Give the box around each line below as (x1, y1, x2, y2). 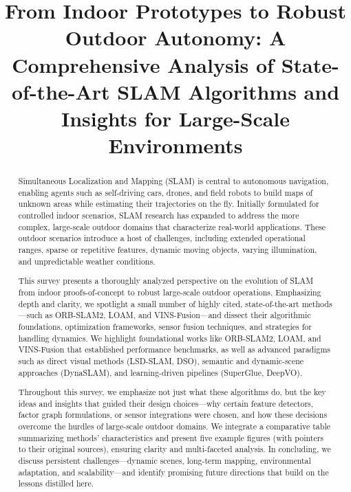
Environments (108, 131, 243, 159)
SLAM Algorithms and (117, 77, 340, 105)
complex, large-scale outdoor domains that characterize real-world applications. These (18, 221, 326, 232)
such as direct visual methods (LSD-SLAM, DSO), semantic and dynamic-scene (18, 355, 304, 366)
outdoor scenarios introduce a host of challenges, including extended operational (18, 232, 306, 244)
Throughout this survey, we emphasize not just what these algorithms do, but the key (18, 386, 326, 398)
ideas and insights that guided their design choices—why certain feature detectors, (18, 397, 314, 409)
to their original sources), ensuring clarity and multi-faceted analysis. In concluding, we (18, 443, 331, 455)
